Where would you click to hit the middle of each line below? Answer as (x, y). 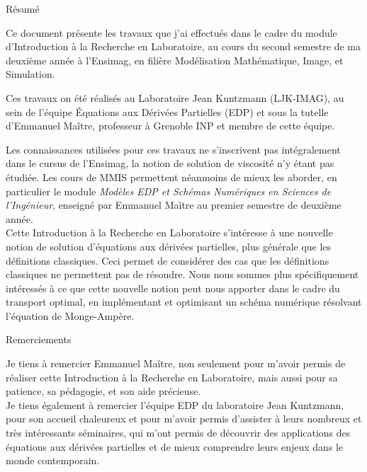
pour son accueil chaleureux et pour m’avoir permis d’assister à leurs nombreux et (184, 419)
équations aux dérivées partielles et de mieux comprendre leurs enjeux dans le (175, 446)
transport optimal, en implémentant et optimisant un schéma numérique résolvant (184, 302)
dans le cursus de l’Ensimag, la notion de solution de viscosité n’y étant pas (170, 163)
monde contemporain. (53, 460)
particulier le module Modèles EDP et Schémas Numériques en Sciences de (169, 191)
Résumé (23, 8)
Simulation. (30, 74)
